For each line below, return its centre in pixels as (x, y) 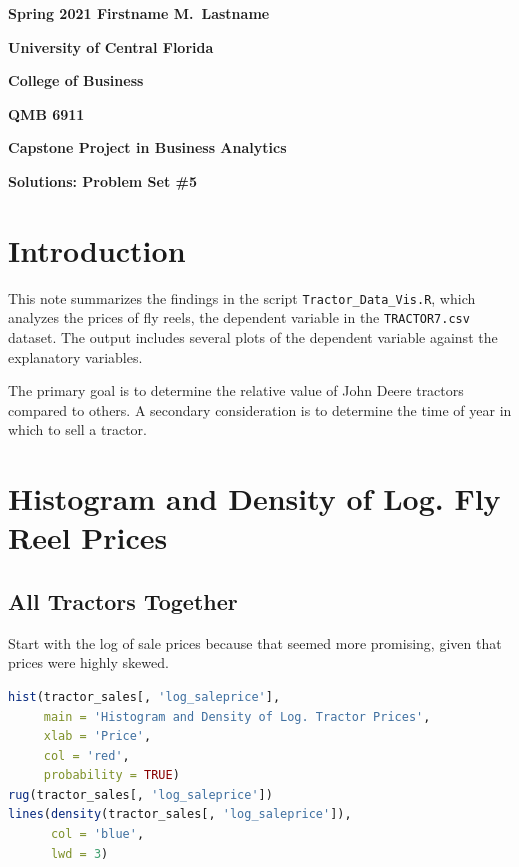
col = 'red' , (86, 755)
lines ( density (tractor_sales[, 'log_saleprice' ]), (180, 814)
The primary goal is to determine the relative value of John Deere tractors (236, 390)
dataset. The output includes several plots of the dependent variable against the (253, 337)
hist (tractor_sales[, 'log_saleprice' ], (144, 696)
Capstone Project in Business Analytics (147, 147)
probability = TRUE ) (111, 775)
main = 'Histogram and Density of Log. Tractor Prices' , (237, 716)
